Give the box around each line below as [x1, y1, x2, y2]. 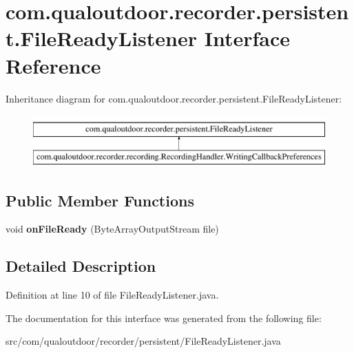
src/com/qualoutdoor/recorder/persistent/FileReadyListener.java [6, 334, 281, 348]
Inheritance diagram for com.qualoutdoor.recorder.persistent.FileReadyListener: [6, 91, 342, 105]
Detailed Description [6, 255, 156, 277]
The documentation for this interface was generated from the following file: [6, 310, 322, 325]
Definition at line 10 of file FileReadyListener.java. [6, 288, 219, 302]
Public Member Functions [6, 189, 194, 211]
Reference [6, 51, 101, 79]
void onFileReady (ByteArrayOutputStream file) [6, 222, 219, 236]
